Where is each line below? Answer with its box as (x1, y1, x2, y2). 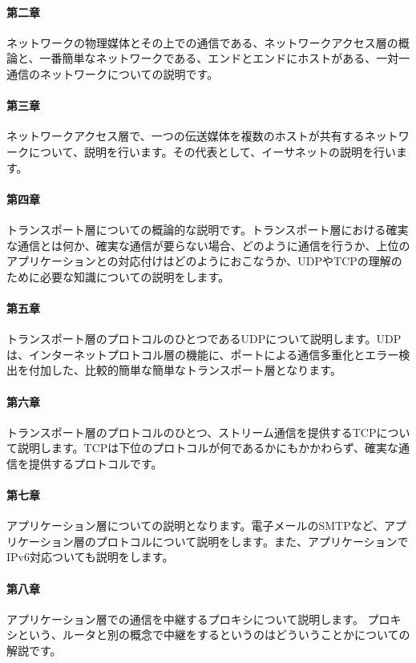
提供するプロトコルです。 (28, 455, 163, 471)
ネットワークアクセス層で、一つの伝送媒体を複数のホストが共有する (6, 127, 365, 144)
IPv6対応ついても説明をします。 (6, 548, 174, 565)
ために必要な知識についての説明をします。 (6, 268, 230, 285)
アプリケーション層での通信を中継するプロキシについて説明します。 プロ (6, 610, 390, 627)
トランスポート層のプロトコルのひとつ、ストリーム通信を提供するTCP (6, 423, 377, 440)
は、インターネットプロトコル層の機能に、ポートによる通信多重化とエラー (6, 346, 399, 362)
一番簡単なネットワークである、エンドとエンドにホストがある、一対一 (39, 50, 410, 67)
